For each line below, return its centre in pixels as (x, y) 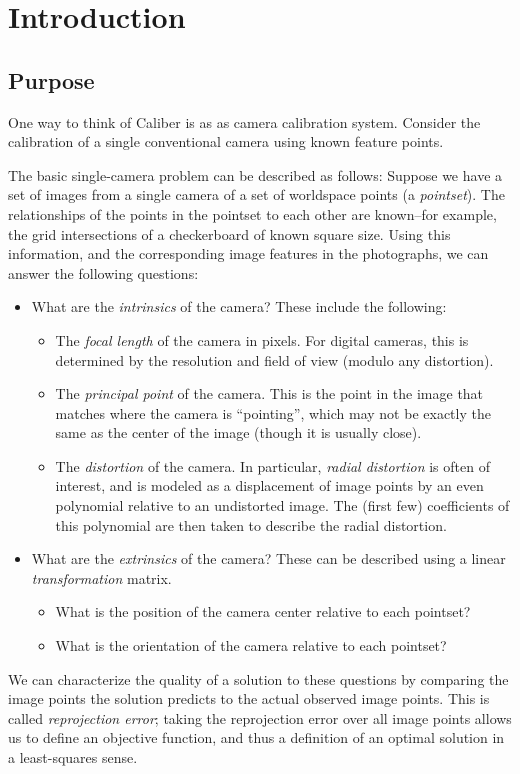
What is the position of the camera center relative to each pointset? (263, 611)
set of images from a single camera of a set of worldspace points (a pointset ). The (256, 194)
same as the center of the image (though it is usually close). (238, 432)
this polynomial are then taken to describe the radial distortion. (251, 524)
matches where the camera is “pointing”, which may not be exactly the (273, 412)
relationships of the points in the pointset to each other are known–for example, (252, 213)
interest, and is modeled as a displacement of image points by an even (269, 485)
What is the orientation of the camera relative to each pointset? (251, 645)
